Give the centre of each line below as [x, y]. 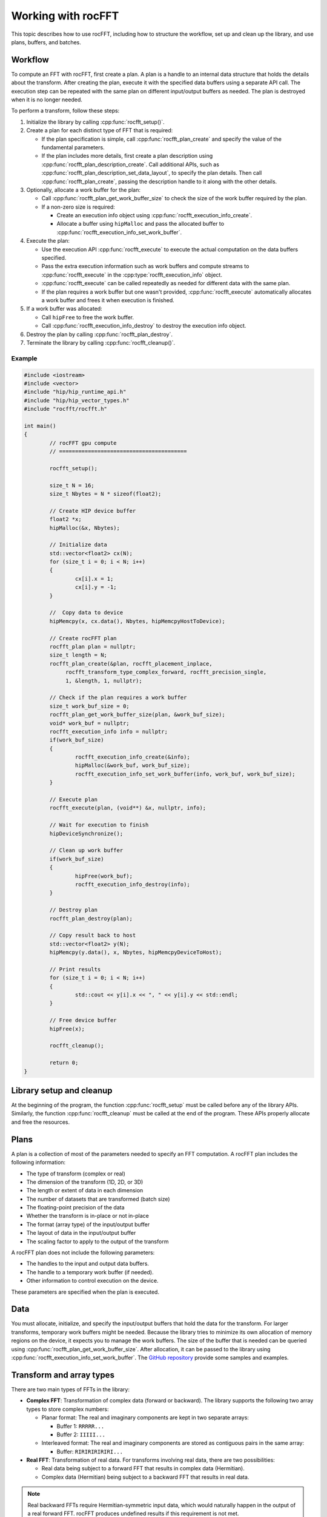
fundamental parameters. [73, 147]
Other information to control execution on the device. [92, 1281]
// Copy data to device [86, 613]
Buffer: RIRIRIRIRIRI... [90, 1451]
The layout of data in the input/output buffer [81, 1233]
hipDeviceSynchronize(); [86, 833]
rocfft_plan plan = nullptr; [93, 647]
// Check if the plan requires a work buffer [118, 698]
